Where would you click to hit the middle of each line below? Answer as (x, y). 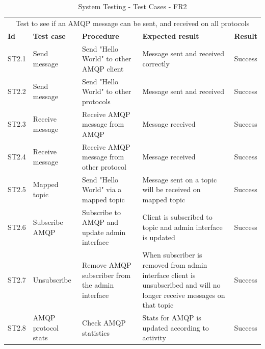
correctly (156, 63)
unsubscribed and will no (181, 285)
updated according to (176, 327)
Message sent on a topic (180, 179)
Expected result (171, 36)
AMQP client (103, 68)
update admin (104, 232)
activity (154, 338)
